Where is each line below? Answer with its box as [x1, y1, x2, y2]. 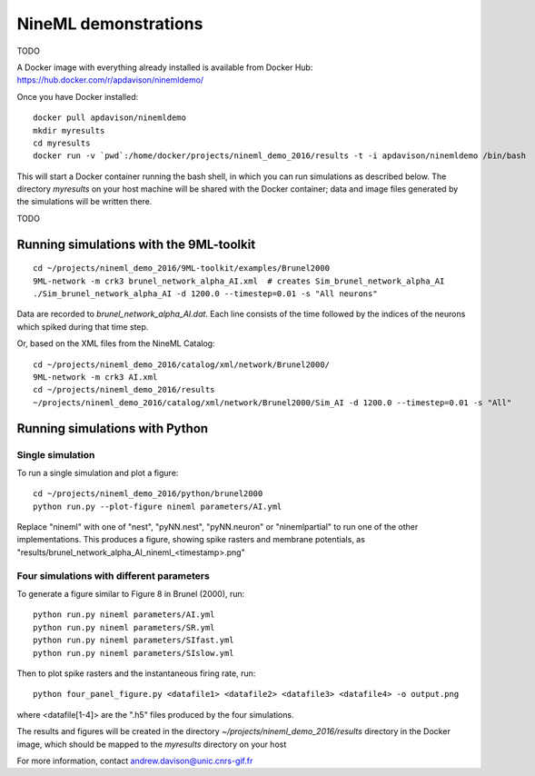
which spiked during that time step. [16, 321, 149, 332]
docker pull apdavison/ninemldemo [33, 113, 186, 123]
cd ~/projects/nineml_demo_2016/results [33, 384, 215, 395]
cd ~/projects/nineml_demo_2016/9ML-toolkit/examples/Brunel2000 [33, 264, 331, 274]
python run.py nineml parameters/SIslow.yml [33, 648, 235, 658]
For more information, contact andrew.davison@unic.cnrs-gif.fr [16, 755, 253, 766]
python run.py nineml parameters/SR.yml [33, 622, 215, 632]
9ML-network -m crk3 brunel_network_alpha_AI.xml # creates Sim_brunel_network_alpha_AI [33, 275, 445, 286]
